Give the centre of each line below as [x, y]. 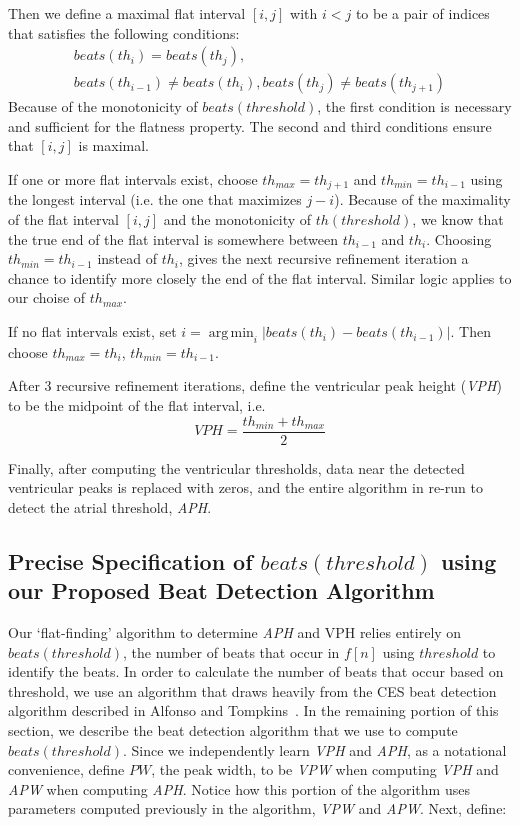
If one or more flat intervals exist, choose [133, 179]
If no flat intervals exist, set [92, 331]
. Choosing [459, 238]
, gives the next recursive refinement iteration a [323, 258]
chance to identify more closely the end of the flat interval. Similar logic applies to [260, 277]
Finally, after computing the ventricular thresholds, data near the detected [236, 467]
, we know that [458, 219]
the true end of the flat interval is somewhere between [173, 238]
